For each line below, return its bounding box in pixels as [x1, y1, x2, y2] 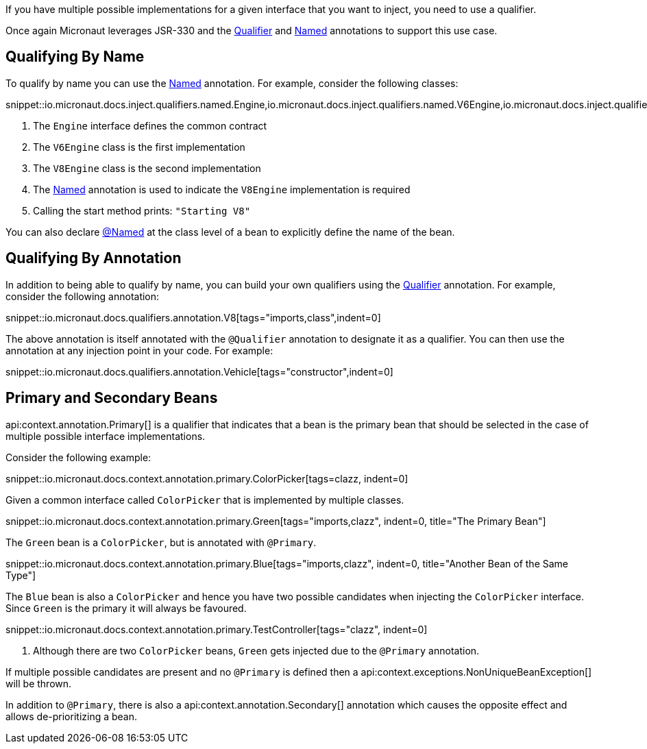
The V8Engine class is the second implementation [33, 162, 261, 174]
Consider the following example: [5, 451, 151, 463]
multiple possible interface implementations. [5, 430, 206, 442]
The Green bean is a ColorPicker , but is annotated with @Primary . [5, 536, 317, 548]
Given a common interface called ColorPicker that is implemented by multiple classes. [5, 493, 404, 506]
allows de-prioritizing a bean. [5, 710, 138, 722]
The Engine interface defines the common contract [33, 119, 267, 132]
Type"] [5, 569, 36, 581]
